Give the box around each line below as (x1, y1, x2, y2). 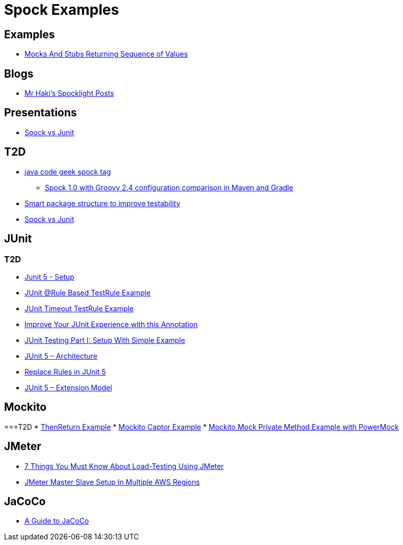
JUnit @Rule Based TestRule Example (24, 288, 151, 297)
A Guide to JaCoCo (24, 516, 89, 526)
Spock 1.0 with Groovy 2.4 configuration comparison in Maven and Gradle (45, 183, 293, 192)
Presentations (4, 106, 77, 119)
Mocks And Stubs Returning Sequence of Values (24, 49, 188, 59)
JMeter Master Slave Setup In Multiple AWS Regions (24, 477, 200, 486)
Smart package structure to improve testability (24, 199, 181, 208)
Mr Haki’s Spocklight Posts (24, 89, 114, 98)
